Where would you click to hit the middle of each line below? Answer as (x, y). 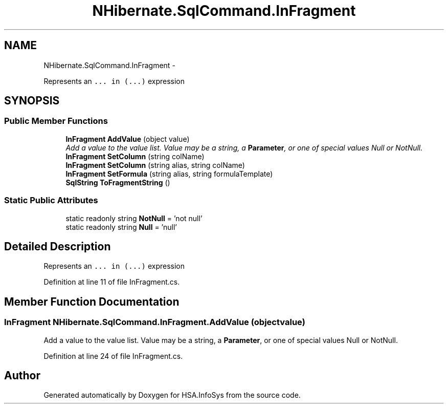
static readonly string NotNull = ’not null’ (134, 218)
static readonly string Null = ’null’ (121, 227)
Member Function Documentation (92, 302)
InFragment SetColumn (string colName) (135, 156)
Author (22, 376)
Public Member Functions (56, 121)
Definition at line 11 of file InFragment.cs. (112, 282)
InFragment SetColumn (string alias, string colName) (155, 165)
